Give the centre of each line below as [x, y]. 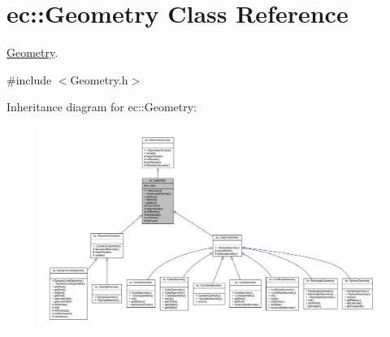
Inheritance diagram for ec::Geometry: [102, 107]
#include [29, 79]
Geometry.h [99, 79]
